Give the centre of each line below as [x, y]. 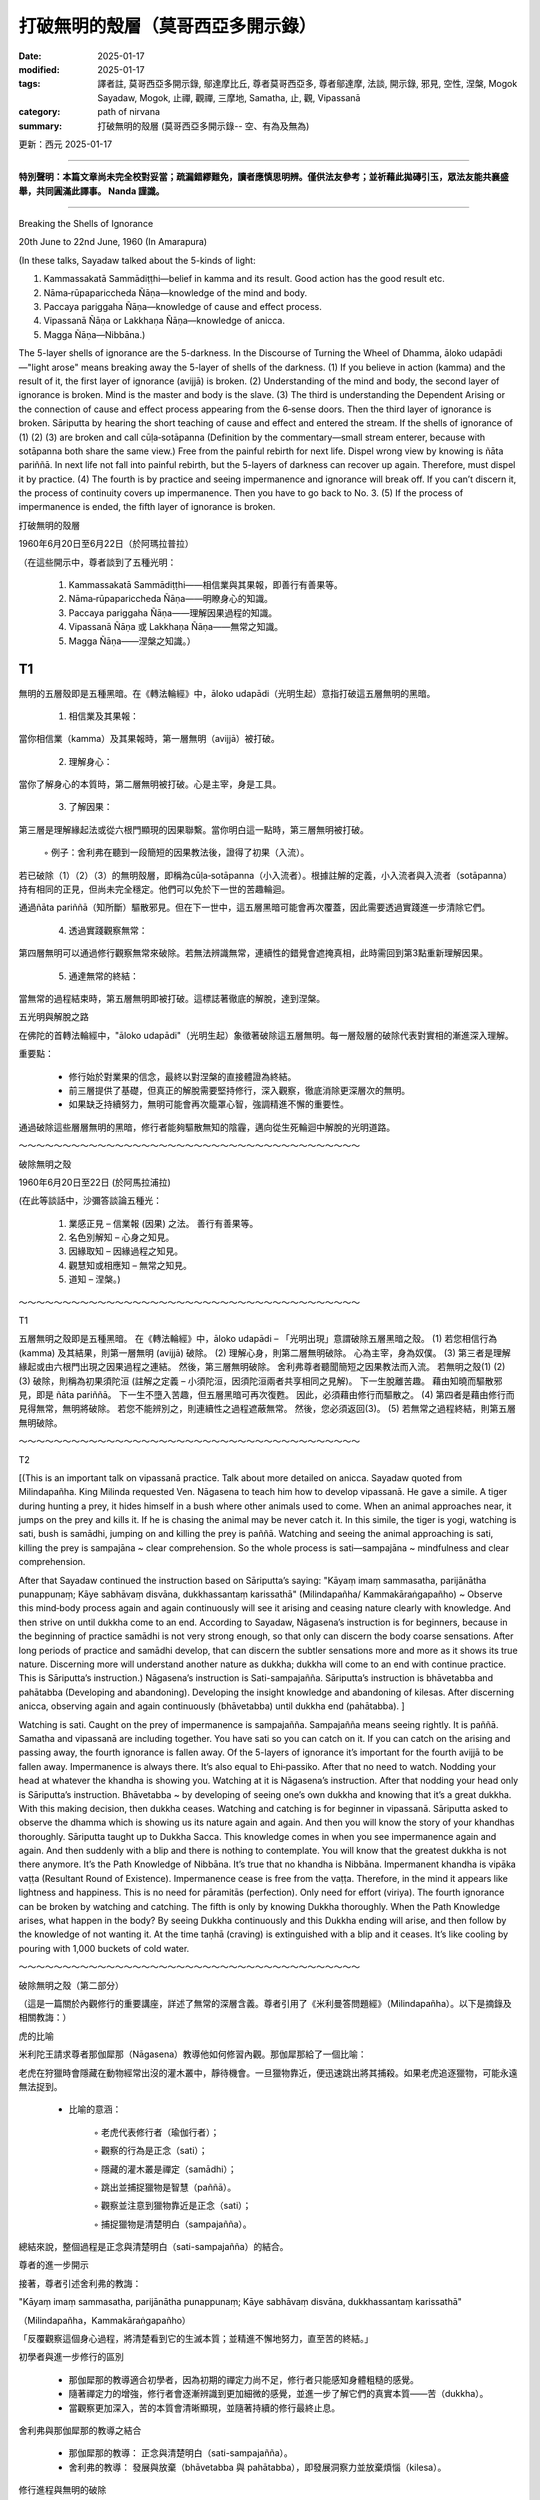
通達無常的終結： [103, 976]
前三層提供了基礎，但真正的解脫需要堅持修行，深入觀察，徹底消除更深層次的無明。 [239, 1090]
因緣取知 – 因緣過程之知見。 [126, 1251]
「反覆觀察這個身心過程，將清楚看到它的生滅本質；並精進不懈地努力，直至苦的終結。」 [196, 2339]
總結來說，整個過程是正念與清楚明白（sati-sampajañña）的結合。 [153, 2247]
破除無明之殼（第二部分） [71, 1985]
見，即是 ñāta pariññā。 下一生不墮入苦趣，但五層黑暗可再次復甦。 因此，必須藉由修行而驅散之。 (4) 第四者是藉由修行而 [266, 1394]
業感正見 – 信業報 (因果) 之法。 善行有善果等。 [163, 1223]
